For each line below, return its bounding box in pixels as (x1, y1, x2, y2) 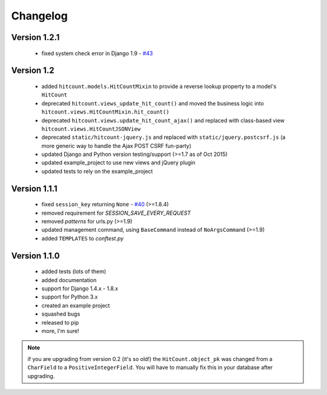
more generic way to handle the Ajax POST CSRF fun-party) (41, 142, 192, 149)
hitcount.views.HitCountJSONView (41, 125, 141, 132)
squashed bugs (41, 310, 81, 318)
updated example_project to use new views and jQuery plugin (41, 159, 196, 166)
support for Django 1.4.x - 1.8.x (41, 285, 118, 292)
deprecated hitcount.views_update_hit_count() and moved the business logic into (41, 100, 264, 107)
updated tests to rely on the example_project (41, 167, 153, 175)
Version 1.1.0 (11, 251, 60, 261)
